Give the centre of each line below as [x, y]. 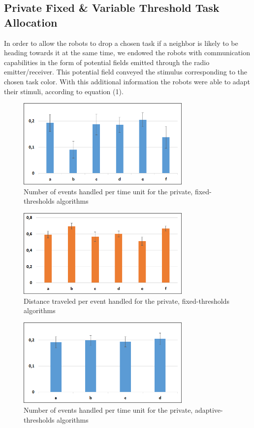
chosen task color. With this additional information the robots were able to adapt [127, 81]
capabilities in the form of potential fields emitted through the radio [107, 62]
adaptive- [209, 410]
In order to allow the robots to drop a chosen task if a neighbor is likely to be [121, 43]
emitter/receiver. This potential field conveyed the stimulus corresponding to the [126, 72]
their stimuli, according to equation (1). [64, 91]
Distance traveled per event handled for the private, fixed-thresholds [127, 301]
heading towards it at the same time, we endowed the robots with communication [127, 53]
